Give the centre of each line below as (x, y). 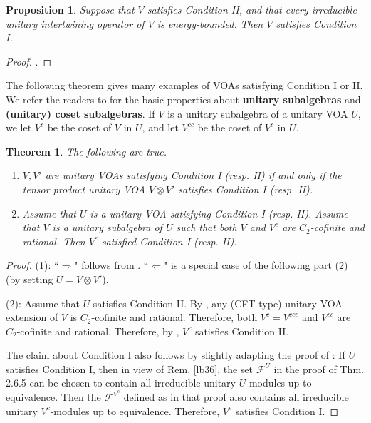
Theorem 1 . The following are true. (86, 151)
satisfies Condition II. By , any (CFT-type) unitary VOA (218, 303)
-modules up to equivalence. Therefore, (135, 411)
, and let (160, 127)
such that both (207, 227)
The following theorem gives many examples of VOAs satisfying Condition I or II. (184, 85)
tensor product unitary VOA (84, 189)
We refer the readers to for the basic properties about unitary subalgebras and (183, 99)
